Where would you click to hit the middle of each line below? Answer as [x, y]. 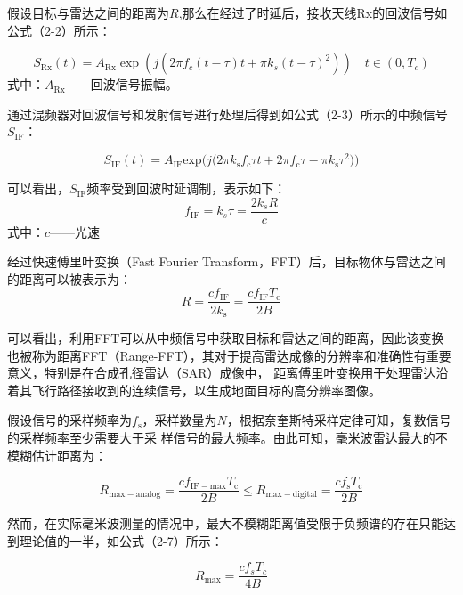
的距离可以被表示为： [69, 278]
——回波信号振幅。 [122, 84]
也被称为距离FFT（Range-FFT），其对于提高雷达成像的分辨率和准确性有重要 [229, 355]
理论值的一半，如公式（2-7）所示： [121, 540]
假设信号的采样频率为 [69, 420]
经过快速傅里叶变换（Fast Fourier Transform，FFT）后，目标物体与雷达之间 [227, 261]
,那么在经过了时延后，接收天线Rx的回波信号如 [313, 12]
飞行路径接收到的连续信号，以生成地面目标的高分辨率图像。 [206, 390]
